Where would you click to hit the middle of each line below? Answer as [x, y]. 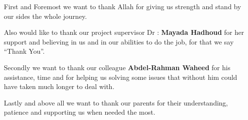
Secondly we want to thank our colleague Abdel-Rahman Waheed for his [117, 67]
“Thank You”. [25, 51]
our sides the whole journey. [45, 16]
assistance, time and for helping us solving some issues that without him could [121, 77]
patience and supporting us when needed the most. [80, 112]
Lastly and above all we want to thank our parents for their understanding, [116, 102]
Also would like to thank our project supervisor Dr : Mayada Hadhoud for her [124, 32]
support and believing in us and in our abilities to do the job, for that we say [119, 41]
